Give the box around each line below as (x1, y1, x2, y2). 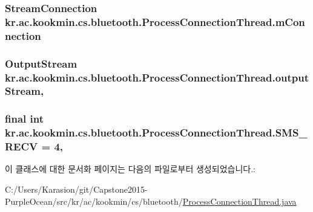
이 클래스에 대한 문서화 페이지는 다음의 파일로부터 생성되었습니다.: (5, 162, 255, 175)
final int (5, 111, 44, 126)
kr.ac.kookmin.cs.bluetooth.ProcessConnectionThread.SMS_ (5, 125, 308, 140)
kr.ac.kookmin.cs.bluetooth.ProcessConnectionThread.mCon (5, 14, 305, 29)
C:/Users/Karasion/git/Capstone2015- (5, 183, 148, 196)
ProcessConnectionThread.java (182, 194, 297, 207)
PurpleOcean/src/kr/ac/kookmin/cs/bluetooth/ (5, 194, 183, 207)
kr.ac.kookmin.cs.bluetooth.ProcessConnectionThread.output (5, 69, 309, 85)
